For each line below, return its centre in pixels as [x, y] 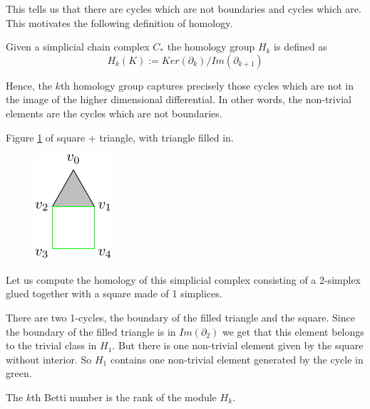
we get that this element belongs [293, 331]
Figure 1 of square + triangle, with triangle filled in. [120, 137]
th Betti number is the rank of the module [124, 397]
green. [19, 373]
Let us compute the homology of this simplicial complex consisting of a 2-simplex [184, 279]
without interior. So [49, 359]
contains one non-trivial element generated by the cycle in [237, 359]
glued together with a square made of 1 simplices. [114, 293]
